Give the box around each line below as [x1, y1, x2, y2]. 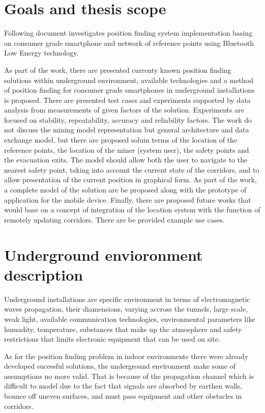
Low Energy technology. [4, 47, 79, 58]
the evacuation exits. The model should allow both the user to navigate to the [4, 154, 248, 165]
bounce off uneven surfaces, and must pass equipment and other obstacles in [4, 391, 242, 401]
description [4, 264, 83, 285]
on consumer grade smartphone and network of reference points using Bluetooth [4, 37, 254, 48]
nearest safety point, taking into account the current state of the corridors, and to [4, 164, 259, 175]
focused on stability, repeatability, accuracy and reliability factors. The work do [4, 114, 252, 125]
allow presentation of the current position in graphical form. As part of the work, [4, 174, 257, 185]
